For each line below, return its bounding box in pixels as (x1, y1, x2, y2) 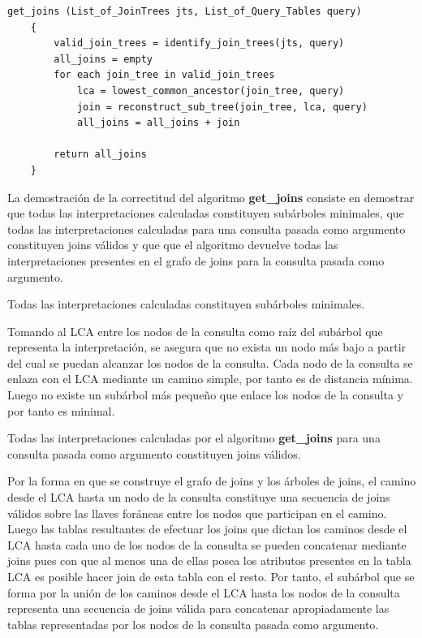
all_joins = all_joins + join (76, 117, 240, 129)
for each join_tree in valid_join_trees (54, 69, 275, 81)
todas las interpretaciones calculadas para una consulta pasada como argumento (7, 220, 406, 237)
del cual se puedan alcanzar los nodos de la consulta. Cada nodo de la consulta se (7, 354, 413, 371)
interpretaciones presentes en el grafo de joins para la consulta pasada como (7, 252, 385, 269)
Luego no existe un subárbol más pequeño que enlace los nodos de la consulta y (7, 386, 403, 403)
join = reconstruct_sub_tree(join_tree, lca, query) (76, 101, 368, 113)
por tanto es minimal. (7, 402, 115, 419)
